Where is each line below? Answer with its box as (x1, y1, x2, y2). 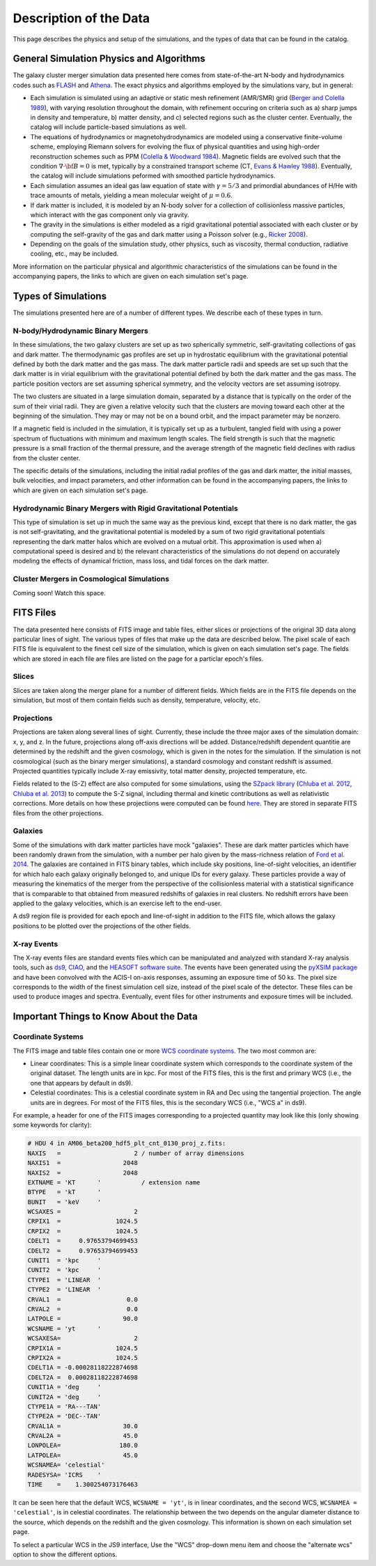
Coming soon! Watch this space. (13, 588, 106, 597)
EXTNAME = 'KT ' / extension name (27, 1178, 201, 1187)
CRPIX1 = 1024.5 (27, 1217, 139, 1226)
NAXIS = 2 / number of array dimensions (27, 1149, 244, 1157)
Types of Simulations (13, 290, 107, 302)
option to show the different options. (13, 1550, 118, 1558)
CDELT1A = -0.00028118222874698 (27, 1363, 139, 1372)
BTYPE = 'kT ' (27, 1188, 102, 1196)
